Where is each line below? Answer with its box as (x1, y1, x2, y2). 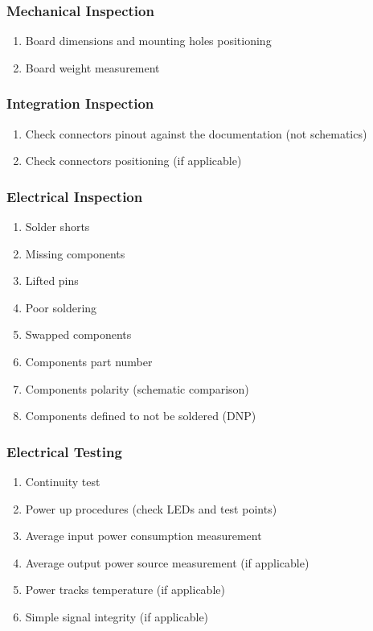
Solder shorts (25, 218, 90, 235)
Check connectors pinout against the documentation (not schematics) (25, 125, 367, 142)
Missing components (25, 245, 125, 262)
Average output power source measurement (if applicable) (25, 554, 309, 571)
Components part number (25, 353, 153, 369)
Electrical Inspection (6, 186, 143, 206)
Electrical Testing (6, 441, 122, 461)
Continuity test (25, 473, 100, 489)
